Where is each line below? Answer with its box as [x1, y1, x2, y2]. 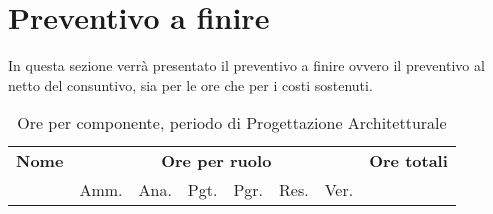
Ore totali [369, 149, 448, 173]
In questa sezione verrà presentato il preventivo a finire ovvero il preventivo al [8, 55, 485, 76]
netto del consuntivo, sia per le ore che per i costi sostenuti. [8, 74, 373, 95]
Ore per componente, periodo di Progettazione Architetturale [17, 111, 447, 135]
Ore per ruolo [161, 149, 272, 173]
